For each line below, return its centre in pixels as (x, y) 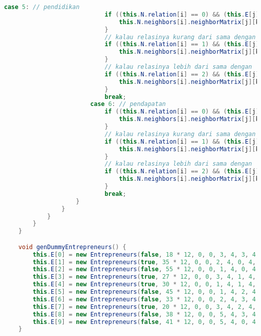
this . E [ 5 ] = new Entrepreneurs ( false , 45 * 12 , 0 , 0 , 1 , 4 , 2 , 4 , (146, 292)
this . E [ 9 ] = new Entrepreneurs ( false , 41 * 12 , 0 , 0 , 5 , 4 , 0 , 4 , (146, 322)
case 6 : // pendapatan (128, 104)
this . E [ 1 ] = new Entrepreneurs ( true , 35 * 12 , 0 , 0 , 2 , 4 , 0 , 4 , (144, 262)
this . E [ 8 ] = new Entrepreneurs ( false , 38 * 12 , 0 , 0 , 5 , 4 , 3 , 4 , (146, 314)
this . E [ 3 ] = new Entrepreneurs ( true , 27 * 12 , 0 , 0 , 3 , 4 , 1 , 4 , (144, 277)
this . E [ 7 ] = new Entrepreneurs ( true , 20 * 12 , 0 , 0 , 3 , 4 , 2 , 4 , (144, 307)
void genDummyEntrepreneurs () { (72, 247)
